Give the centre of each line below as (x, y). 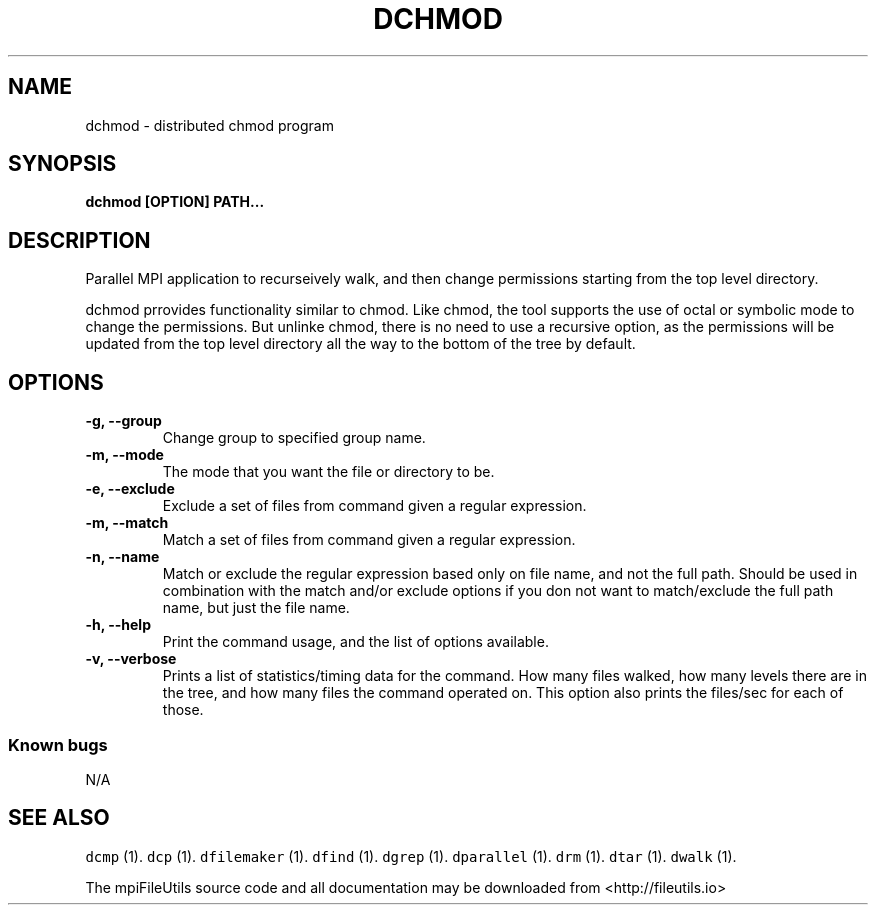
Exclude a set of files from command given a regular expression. (374, 506)
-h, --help (118, 625)
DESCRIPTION (79, 240)
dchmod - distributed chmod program (209, 125)
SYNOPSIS (62, 164)
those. (183, 710)
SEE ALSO (59, 818)
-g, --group (123, 421)
